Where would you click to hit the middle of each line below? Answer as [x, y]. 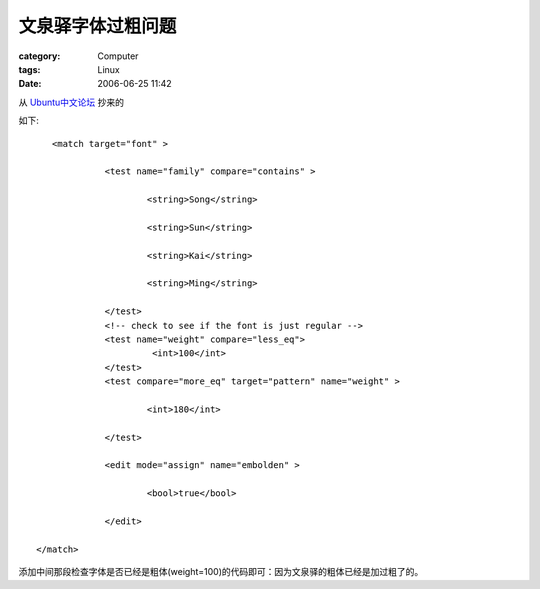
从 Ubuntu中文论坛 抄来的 [71, 102]
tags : [29, 69]
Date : [30, 84]
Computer [118, 56]
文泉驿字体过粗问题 [97, 26]
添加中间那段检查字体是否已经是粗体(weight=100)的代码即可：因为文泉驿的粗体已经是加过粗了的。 [221, 572]
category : [39, 56]
